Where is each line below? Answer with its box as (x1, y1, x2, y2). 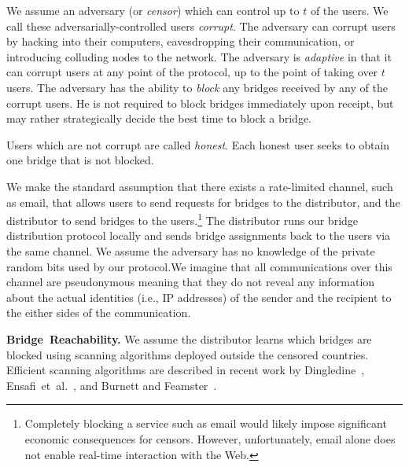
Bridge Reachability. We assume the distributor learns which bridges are (6, 330, 372, 347)
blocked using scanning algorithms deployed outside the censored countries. (6, 346, 369, 362)
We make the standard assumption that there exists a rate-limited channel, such (6, 178, 393, 194)
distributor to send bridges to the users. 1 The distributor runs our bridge (6, 210, 359, 228)
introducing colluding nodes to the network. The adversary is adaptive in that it (6, 48, 392, 64)
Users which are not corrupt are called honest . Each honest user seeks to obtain (6, 136, 390, 153)
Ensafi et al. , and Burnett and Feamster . (6, 377, 217, 393)
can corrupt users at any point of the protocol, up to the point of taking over (6, 64, 378, 80)
